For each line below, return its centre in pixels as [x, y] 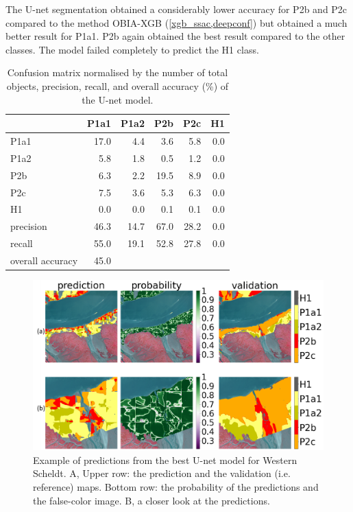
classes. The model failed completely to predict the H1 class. [132, 49]
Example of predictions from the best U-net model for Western [165, 459]
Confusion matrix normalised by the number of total [118, 72]
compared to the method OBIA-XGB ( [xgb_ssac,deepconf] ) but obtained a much [176, 22]
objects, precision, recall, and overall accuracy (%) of [118, 85]
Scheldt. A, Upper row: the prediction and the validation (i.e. [162, 473]
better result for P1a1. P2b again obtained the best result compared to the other [175, 36]
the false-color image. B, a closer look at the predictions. [151, 500]
